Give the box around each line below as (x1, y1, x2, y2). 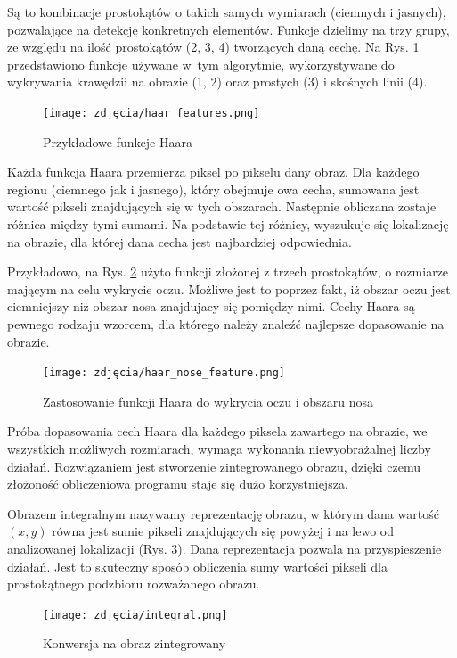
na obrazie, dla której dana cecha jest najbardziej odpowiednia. (7, 232, 352, 251)
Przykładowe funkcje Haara (43, 132, 192, 151)
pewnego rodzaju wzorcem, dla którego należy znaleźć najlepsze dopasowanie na (7, 314, 445, 333)
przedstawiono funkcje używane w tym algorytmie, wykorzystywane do (7, 54, 395, 73)
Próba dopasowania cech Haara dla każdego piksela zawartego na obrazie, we (7, 422, 428, 440)
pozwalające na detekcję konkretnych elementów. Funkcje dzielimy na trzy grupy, (7, 20, 450, 38)
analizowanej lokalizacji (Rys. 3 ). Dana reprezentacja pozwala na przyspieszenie (7, 539, 442, 557)
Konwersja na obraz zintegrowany (43, 634, 226, 653)
